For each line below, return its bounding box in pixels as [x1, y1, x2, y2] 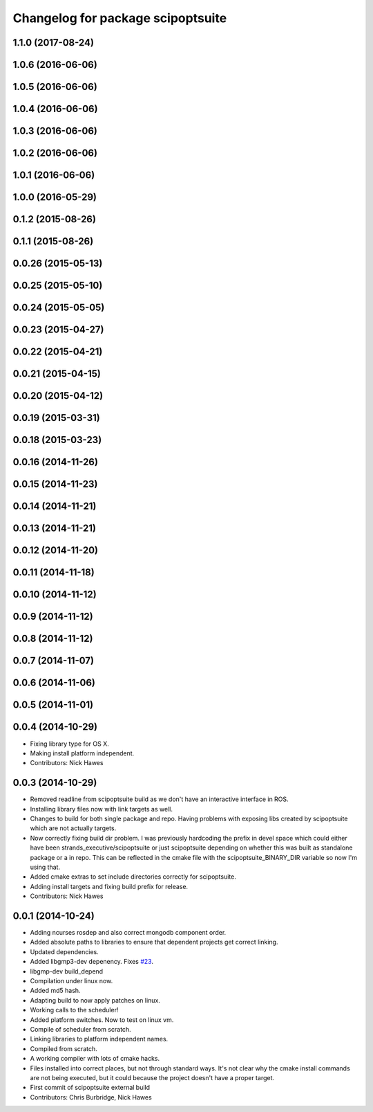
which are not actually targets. [30, 824, 117, 832]
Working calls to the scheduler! [30, 1006, 119, 1014]
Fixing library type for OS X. [30, 739, 110, 748]
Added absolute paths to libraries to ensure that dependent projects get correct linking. [30, 938, 278, 947]
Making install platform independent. [30, 748, 135, 757]
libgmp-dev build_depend [30, 967, 104, 976]
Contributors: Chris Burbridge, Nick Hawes [30, 1093, 152, 1101]
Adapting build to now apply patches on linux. [30, 996, 160, 1004]
